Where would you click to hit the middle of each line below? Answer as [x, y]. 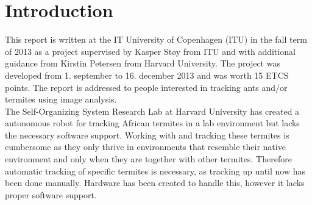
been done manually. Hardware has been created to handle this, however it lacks [155, 183]
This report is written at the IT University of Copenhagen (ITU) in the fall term [156, 39]
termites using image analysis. [61, 99]
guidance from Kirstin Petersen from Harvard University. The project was [143, 63]
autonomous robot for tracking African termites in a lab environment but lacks [152, 123]
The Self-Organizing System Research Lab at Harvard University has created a [152, 111]
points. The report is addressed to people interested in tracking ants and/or [146, 87]
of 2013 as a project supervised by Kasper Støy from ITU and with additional [150, 51]
